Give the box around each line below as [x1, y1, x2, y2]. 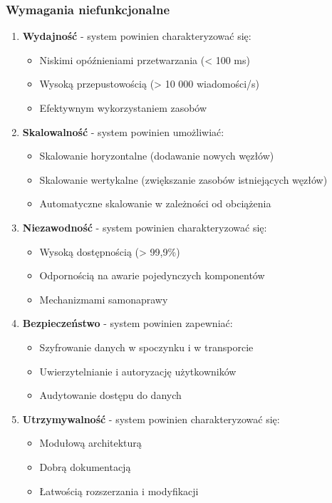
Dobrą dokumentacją [39, 459, 131, 474]
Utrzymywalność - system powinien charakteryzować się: [22, 411, 280, 426]
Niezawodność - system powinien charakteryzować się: [22, 219, 267, 234]
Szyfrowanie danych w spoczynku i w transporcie [39, 339, 254, 354]
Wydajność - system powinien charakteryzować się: [22, 28, 251, 43]
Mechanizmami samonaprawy [39, 291, 168, 306]
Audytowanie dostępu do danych [39, 388, 182, 403]
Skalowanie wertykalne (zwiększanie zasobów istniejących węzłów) [39, 172, 328, 187]
